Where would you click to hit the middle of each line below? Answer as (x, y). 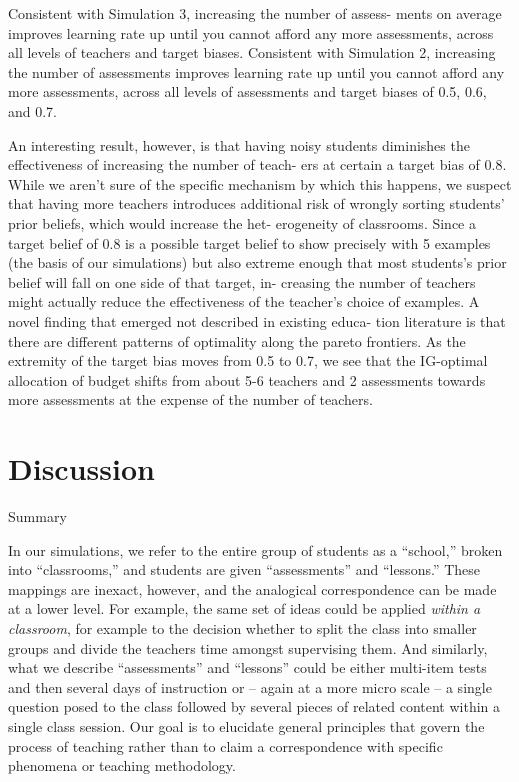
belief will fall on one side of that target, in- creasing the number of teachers (242, 281)
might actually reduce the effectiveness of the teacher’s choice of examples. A (244, 301)
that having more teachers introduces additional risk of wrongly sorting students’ (256, 203)
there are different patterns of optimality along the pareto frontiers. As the (237, 340)
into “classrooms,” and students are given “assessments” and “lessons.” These (244, 569)
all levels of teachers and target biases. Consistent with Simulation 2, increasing (252, 52)
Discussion (81, 468)
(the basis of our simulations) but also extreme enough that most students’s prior (257, 262)
